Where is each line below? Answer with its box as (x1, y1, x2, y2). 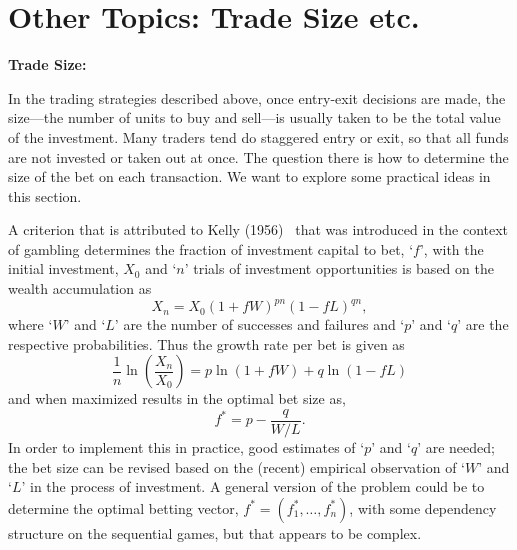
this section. (8, 185, 82, 206)
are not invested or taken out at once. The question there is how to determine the (8, 146, 509, 167)
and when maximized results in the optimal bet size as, (8, 388, 346, 409)
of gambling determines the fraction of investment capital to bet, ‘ (8, 238, 414, 259)
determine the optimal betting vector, (8, 497, 239, 518)
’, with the (419, 238, 484, 259)
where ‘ (8, 314, 53, 335)
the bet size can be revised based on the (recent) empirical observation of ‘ (8, 456, 465, 477)
